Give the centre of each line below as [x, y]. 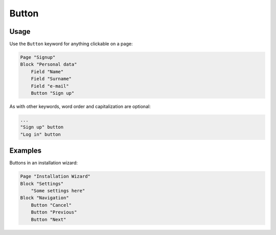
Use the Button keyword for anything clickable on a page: [71, 44]
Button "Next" [49, 219]
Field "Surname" [51, 79]
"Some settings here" [58, 191]
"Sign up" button [42, 127]
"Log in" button [41, 134]
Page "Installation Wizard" [55, 176]
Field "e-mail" [50, 86]
